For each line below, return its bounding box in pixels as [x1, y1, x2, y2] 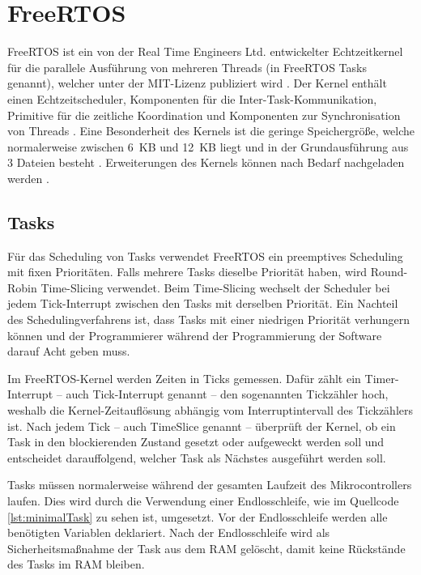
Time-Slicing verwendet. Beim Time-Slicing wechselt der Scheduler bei [40, 279, 390, 296]
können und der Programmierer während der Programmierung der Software [7, 326, 382, 343]
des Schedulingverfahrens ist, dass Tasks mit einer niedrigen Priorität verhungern [7, 311, 410, 328]
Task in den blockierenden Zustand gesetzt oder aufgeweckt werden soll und [7, 433, 385, 450]
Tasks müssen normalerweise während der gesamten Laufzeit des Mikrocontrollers [7, 476, 412, 493]
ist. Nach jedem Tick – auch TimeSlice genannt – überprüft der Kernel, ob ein [7, 417, 396, 434]
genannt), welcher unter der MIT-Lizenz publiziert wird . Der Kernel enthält [7, 75, 387, 92]
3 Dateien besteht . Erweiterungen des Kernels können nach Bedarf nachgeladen [7, 154, 405, 171]
